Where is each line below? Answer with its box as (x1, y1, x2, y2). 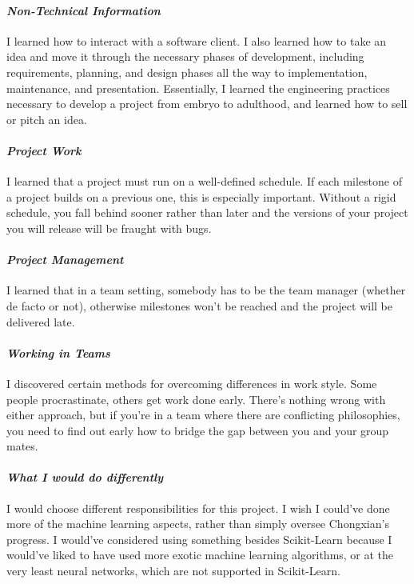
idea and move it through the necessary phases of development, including (6, 48, 364, 65)
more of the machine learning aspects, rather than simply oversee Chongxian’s (6, 515, 389, 532)
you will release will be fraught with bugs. (6, 219, 212, 236)
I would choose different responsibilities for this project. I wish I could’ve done (6, 499, 390, 516)
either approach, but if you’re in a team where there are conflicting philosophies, (6, 406, 400, 423)
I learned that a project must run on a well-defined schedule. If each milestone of (6, 173, 402, 190)
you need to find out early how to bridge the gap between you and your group (6, 422, 389, 438)
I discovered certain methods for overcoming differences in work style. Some (6, 374, 377, 391)
